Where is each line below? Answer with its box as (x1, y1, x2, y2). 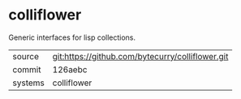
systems (12, 77, 45, 88)
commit (12, 63, 41, 75)
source (12, 50, 39, 62)
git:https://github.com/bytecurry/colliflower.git (52, 50, 229, 62)
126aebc (52, 63, 88, 75)
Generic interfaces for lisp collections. (8, 32, 136, 42)
